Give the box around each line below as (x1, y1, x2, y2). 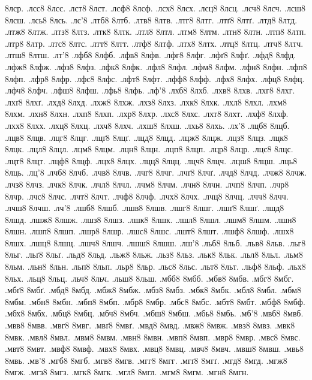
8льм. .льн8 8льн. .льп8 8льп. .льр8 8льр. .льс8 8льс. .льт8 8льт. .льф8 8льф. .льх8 (5, 260, 306, 273)
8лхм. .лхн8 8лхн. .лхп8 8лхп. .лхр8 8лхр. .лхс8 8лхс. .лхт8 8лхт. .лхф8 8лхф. (5, 107, 289, 120)
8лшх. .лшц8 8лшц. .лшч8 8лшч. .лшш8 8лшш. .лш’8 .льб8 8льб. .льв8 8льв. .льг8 (5, 236, 306, 249)
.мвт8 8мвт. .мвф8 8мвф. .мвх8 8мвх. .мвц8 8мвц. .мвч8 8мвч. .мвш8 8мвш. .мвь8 (5, 342, 304, 355)
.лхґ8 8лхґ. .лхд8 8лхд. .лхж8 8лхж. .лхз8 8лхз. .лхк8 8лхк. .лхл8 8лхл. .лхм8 (5, 95, 287, 108)
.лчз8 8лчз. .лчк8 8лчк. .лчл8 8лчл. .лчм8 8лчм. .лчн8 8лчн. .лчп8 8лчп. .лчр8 (5, 177, 289, 190)
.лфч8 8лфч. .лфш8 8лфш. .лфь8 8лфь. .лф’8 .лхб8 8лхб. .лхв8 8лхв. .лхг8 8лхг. (5, 84, 295, 96)
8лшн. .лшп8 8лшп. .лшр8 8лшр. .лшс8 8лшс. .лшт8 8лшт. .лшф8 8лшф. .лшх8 (5, 225, 294, 237)
